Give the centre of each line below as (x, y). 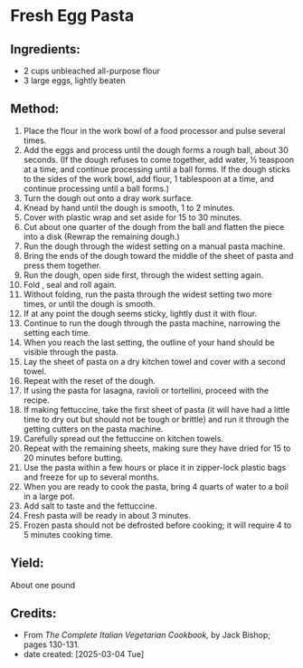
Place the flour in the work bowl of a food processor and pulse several (154, 130)
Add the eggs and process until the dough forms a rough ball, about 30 (156, 149)
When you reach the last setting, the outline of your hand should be (149, 342)
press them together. (62, 265)
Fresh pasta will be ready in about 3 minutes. (107, 515)
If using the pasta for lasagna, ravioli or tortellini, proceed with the (146, 390)
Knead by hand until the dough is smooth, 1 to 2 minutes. (129, 207)
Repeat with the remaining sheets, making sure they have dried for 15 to (157, 448)
